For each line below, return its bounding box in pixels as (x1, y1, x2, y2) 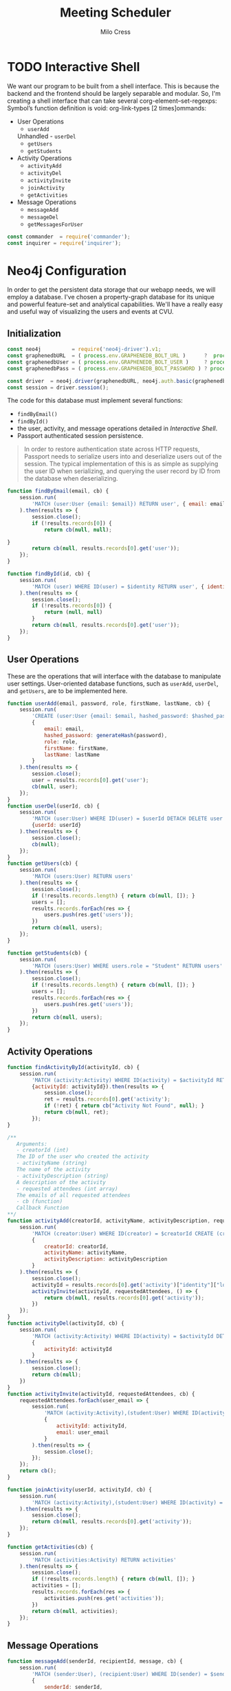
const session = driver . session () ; (7, 384, 109, 391)
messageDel (27, 214, 59, 221)
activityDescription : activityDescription (43, 1256, 168, 1263)
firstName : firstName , (43, 745, 109, 752)
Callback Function (16, 1205, 69, 1212)
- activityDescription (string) (16, 1172, 109, 1179)
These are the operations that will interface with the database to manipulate (7, 672, 221, 680)
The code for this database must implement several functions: (7, 397, 184, 405)
